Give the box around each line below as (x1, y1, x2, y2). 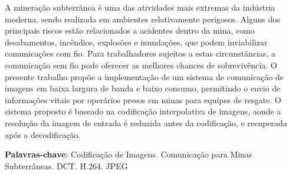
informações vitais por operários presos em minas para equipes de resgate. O (5, 93, 281, 106)
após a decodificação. (5, 128, 81, 140)
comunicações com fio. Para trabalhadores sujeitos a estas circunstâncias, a (5, 47, 276, 60)
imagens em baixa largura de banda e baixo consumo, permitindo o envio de (5, 82, 281, 94)
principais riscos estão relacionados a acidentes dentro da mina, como (5, 24, 255, 37)
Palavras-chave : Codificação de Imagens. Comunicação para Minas (5, 148, 252, 160)
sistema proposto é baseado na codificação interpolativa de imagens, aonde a (5, 105, 281, 117)
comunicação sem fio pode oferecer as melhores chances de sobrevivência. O (5, 58, 277, 71)
